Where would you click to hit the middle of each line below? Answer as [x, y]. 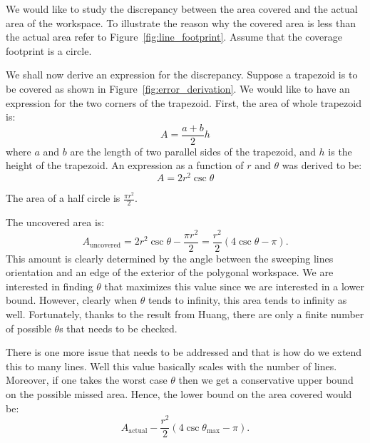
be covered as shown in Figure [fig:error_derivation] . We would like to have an [178, 88]
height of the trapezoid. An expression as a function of [125, 165]
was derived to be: [322, 165]
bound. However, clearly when [72, 300]
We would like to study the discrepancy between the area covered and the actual [182, 9]
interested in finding [50, 286]
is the [340, 151]
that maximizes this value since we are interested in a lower [234, 286]
